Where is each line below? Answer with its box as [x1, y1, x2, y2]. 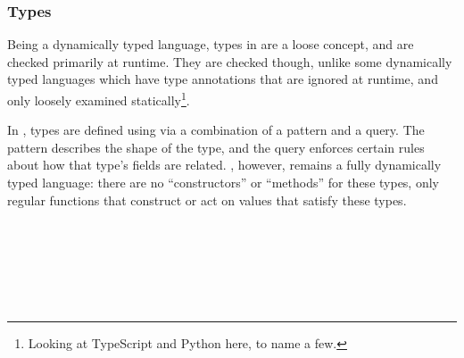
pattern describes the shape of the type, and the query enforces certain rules [7, 137, 425, 156]
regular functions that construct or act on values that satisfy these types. [7, 190, 407, 209]
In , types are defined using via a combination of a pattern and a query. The [7, 121, 425, 139]
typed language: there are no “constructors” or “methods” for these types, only [7, 173, 439, 192]
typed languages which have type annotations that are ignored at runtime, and [7, 70, 438, 88]
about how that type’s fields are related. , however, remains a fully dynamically [7, 155, 442, 174]
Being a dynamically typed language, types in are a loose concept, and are [7, 35, 414, 54]
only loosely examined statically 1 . [7, 88, 190, 109]
